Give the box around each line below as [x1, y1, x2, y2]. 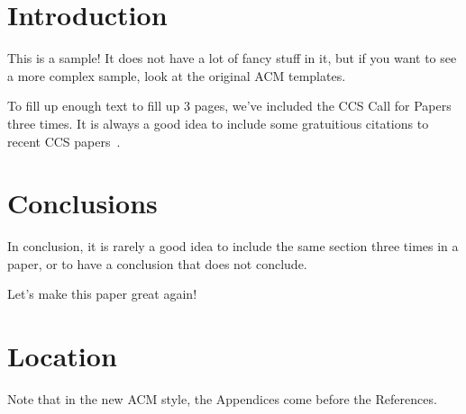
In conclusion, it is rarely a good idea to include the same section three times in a [7, 237, 459, 256]
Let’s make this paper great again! [7, 284, 197, 303]
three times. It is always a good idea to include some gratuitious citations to [7, 113, 429, 132]
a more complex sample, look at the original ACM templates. [7, 66, 346, 85]
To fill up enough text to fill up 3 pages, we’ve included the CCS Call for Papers [7, 96, 452, 115]
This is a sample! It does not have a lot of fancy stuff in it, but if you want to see [7, 49, 457, 67]
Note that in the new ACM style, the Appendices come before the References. [7, 390, 437, 409]
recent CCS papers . [7, 131, 121, 150]
